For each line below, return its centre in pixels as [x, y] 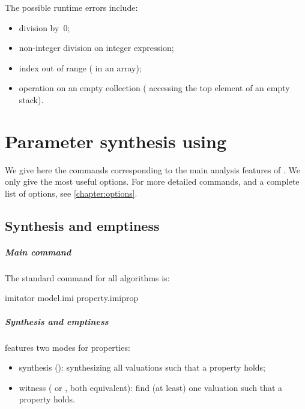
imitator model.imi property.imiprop [72, 298]
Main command [38, 252]
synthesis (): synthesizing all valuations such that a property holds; [142, 367]
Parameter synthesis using [116, 141]
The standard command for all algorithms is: [87, 277]
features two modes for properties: [68, 347]
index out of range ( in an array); [80, 67]
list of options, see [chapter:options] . [71, 193]
